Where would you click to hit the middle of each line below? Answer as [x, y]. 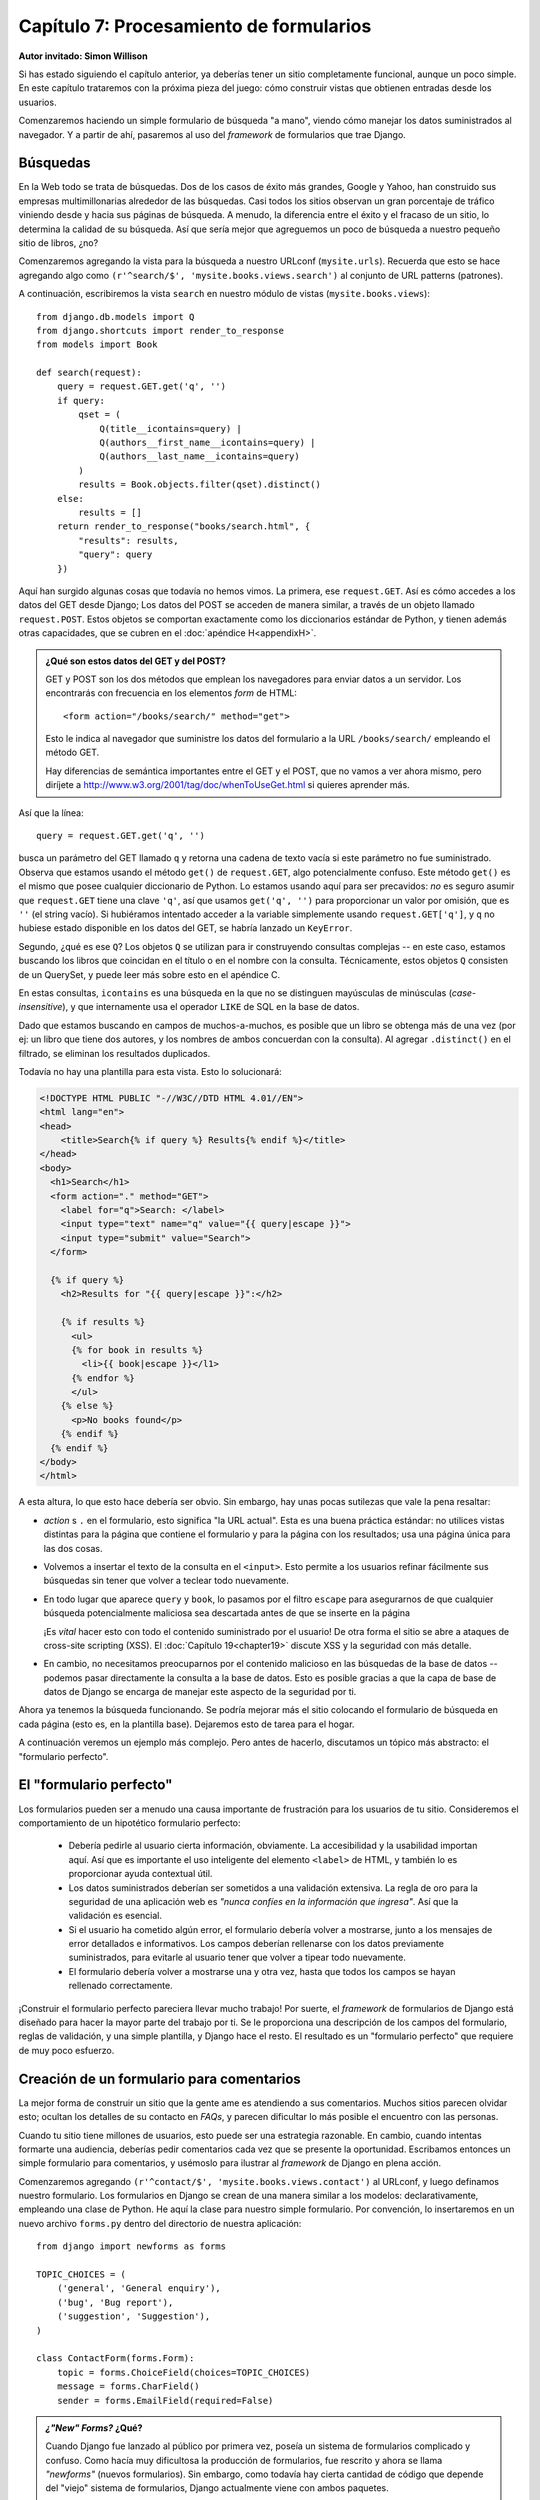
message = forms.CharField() [128, 2386]
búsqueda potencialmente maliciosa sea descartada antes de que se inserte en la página [226, 1613]
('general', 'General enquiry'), [139, 2288]
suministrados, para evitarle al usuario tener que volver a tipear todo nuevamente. [237, 1957]
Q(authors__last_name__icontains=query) [199, 456]
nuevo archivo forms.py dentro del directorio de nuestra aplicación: [160, 2223]
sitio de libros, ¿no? [58, 242]
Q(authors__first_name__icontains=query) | [207, 443]
